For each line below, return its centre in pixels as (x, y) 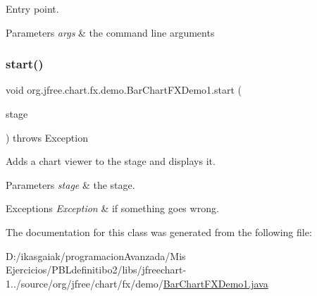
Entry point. (32, 8)
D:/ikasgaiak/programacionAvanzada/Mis (96, 255)
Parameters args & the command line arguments (110, 32)
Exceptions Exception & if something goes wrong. (112, 208)
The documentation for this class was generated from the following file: (159, 232)
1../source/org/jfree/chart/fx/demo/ (85, 283)
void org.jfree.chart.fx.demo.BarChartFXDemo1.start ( (124, 90)
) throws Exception (47, 137)
